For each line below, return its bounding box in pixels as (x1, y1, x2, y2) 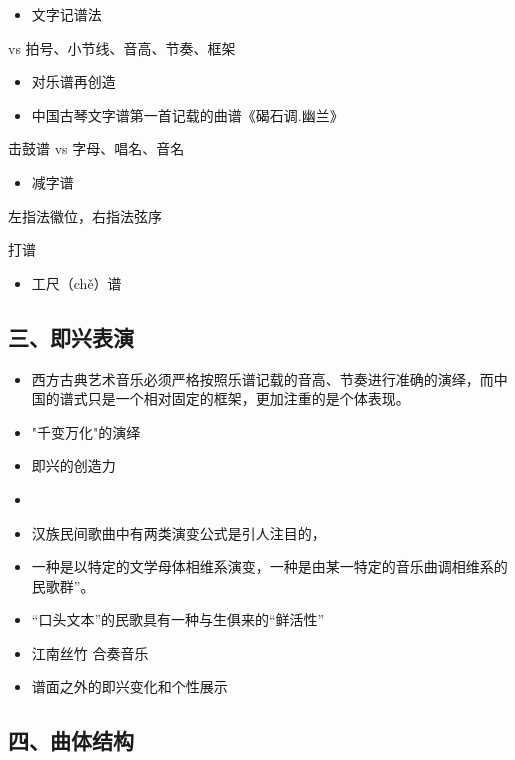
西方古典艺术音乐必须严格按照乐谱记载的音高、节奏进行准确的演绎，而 (31, 368, 494, 389)
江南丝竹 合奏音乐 (31, 642, 149, 663)
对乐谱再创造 (31, 71, 116, 92)
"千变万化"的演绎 (31, 421, 141, 442)
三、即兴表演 (8, 321, 134, 352)
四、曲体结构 (8, 725, 134, 756)
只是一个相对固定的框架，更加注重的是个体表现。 (87, 388, 410, 409)
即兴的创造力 (31, 455, 116, 476)
